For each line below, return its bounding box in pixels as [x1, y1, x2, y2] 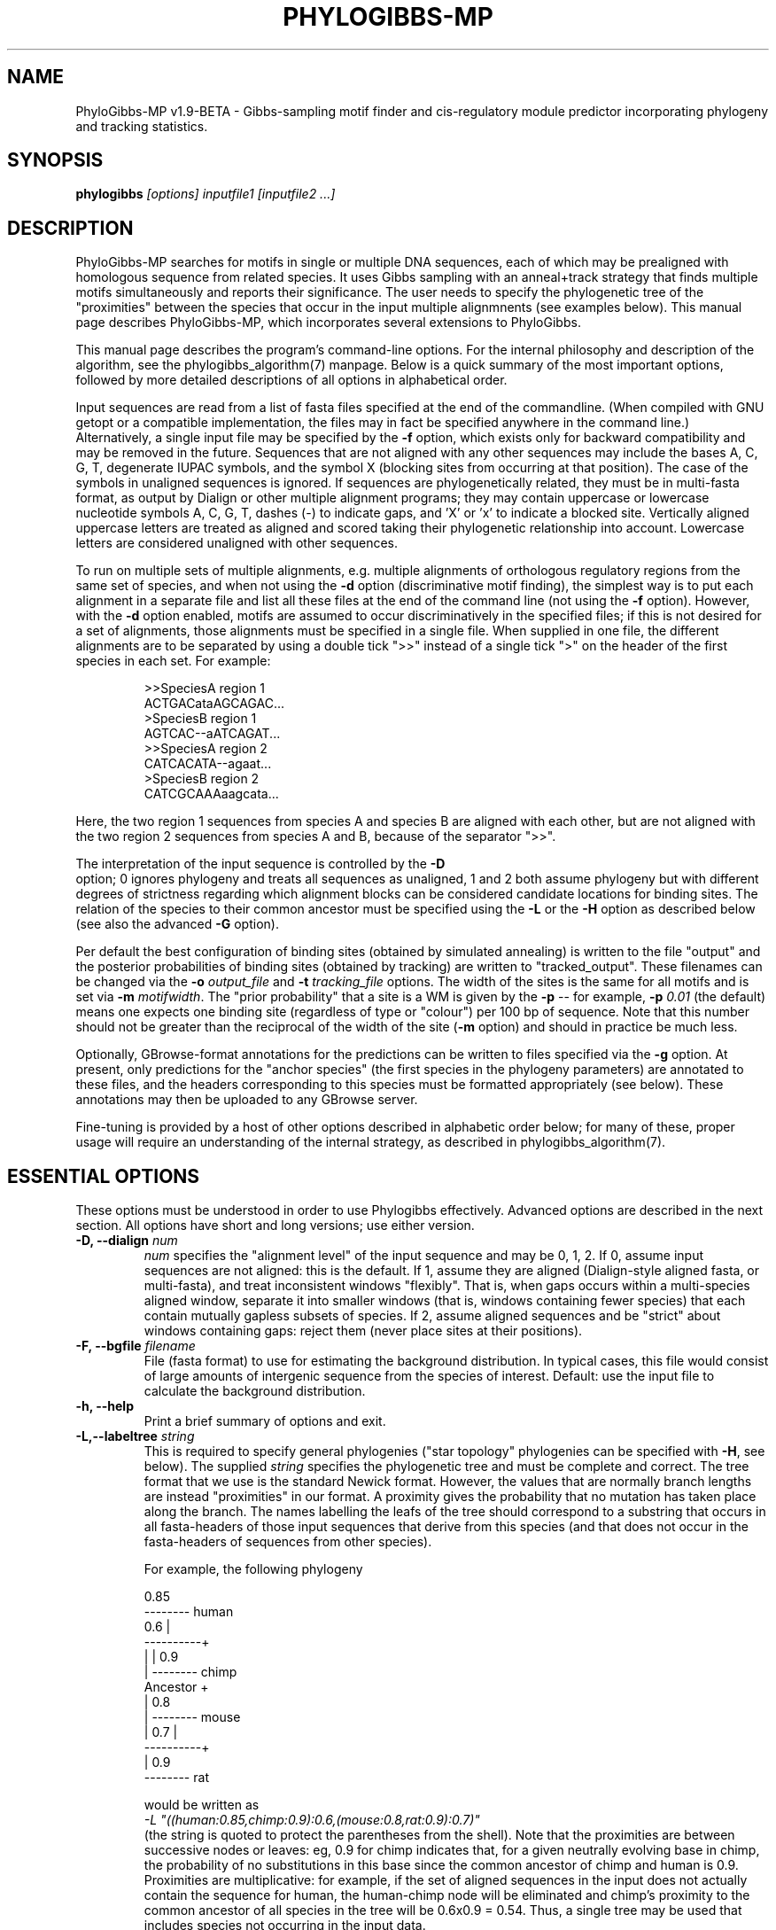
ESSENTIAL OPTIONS [7, 1164, 200, 1187]
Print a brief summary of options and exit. [144, 1413, 386, 1429]
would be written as [144, 1797, 260, 1813]
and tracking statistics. [75, 118, 208, 134]
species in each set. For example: [75, 653, 271, 669]
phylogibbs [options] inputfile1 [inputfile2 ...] [75, 186, 336, 202]
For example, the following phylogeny [144, 1561, 363, 1577]
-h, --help [75, 1398, 134, 1414]
